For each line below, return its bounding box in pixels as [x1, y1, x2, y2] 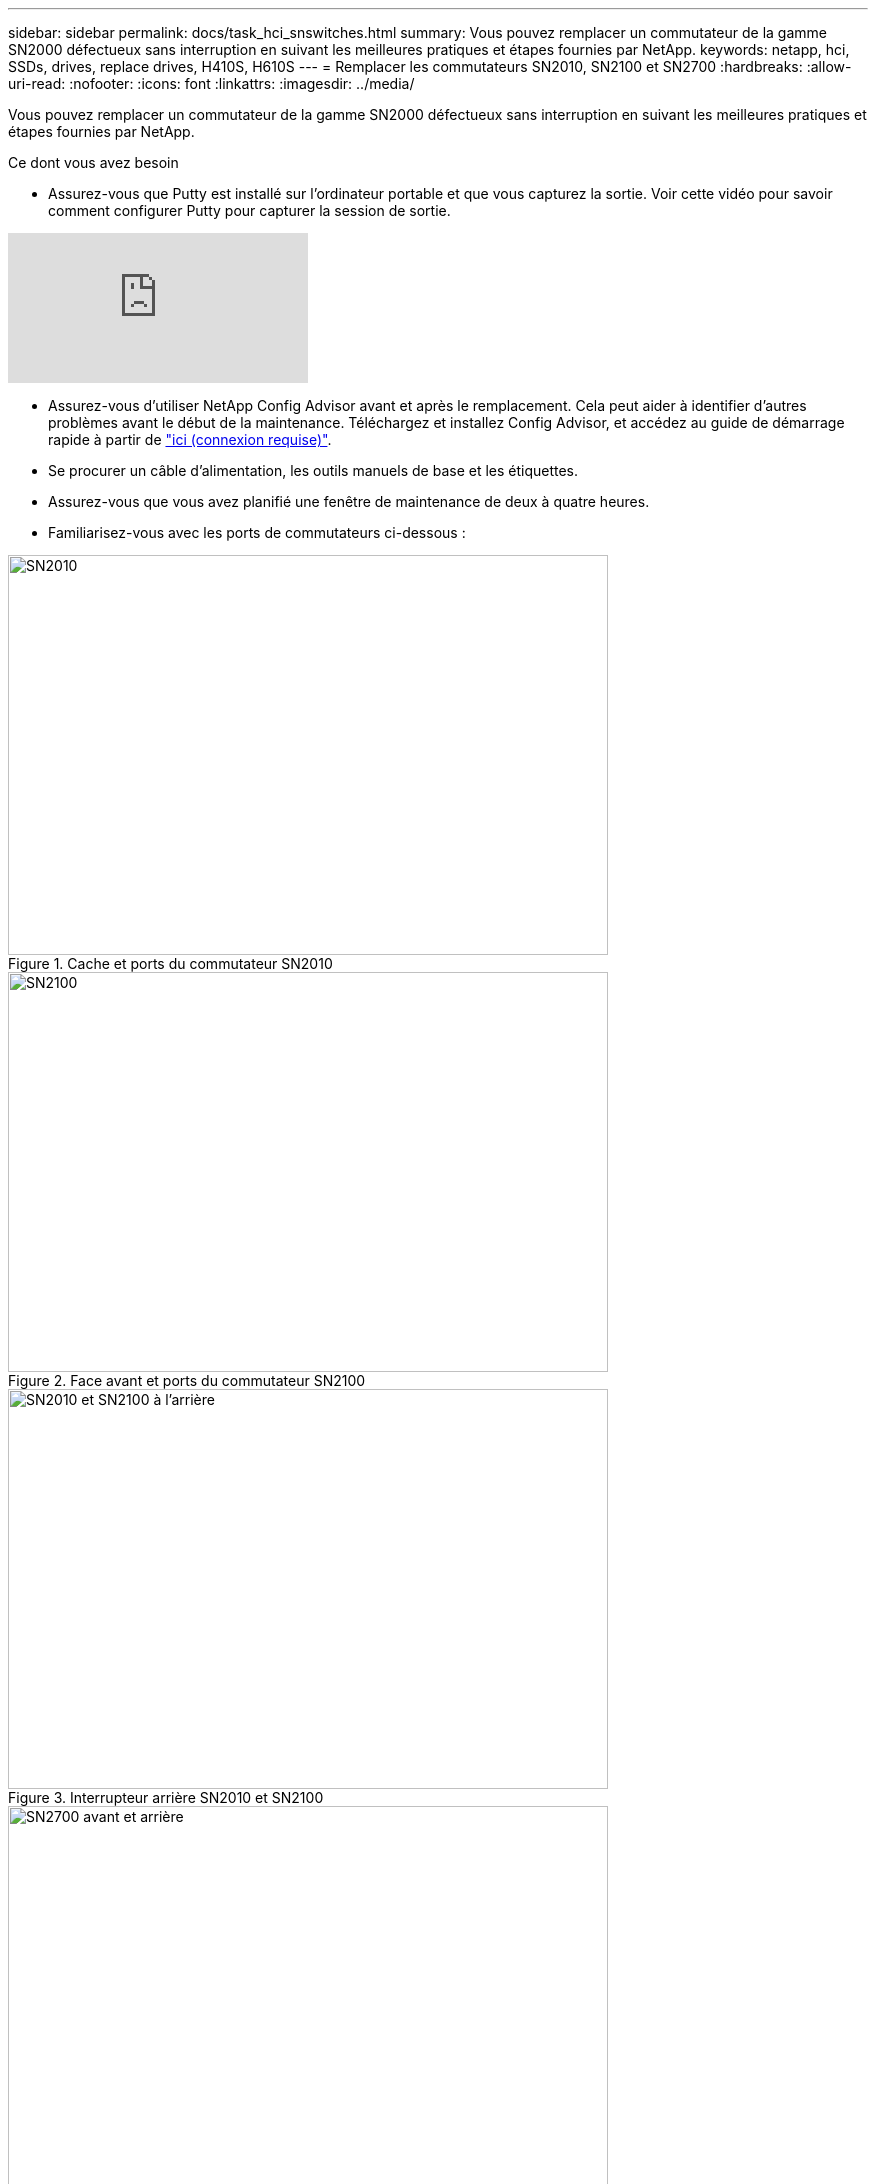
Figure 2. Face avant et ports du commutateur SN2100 [8, 1372, 366, 1389]
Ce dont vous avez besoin [8, 154, 179, 171]
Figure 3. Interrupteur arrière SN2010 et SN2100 [8, 1789, 324, 1806]
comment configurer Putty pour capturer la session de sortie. [48, 202, 451, 219]
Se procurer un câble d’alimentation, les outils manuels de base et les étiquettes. [48, 462, 579, 479]
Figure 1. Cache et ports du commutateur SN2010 [8, 955, 333, 972]
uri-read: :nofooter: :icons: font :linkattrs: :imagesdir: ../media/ [8, 75, 415, 92]
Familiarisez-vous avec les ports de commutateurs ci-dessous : [48, 524, 466, 541]
